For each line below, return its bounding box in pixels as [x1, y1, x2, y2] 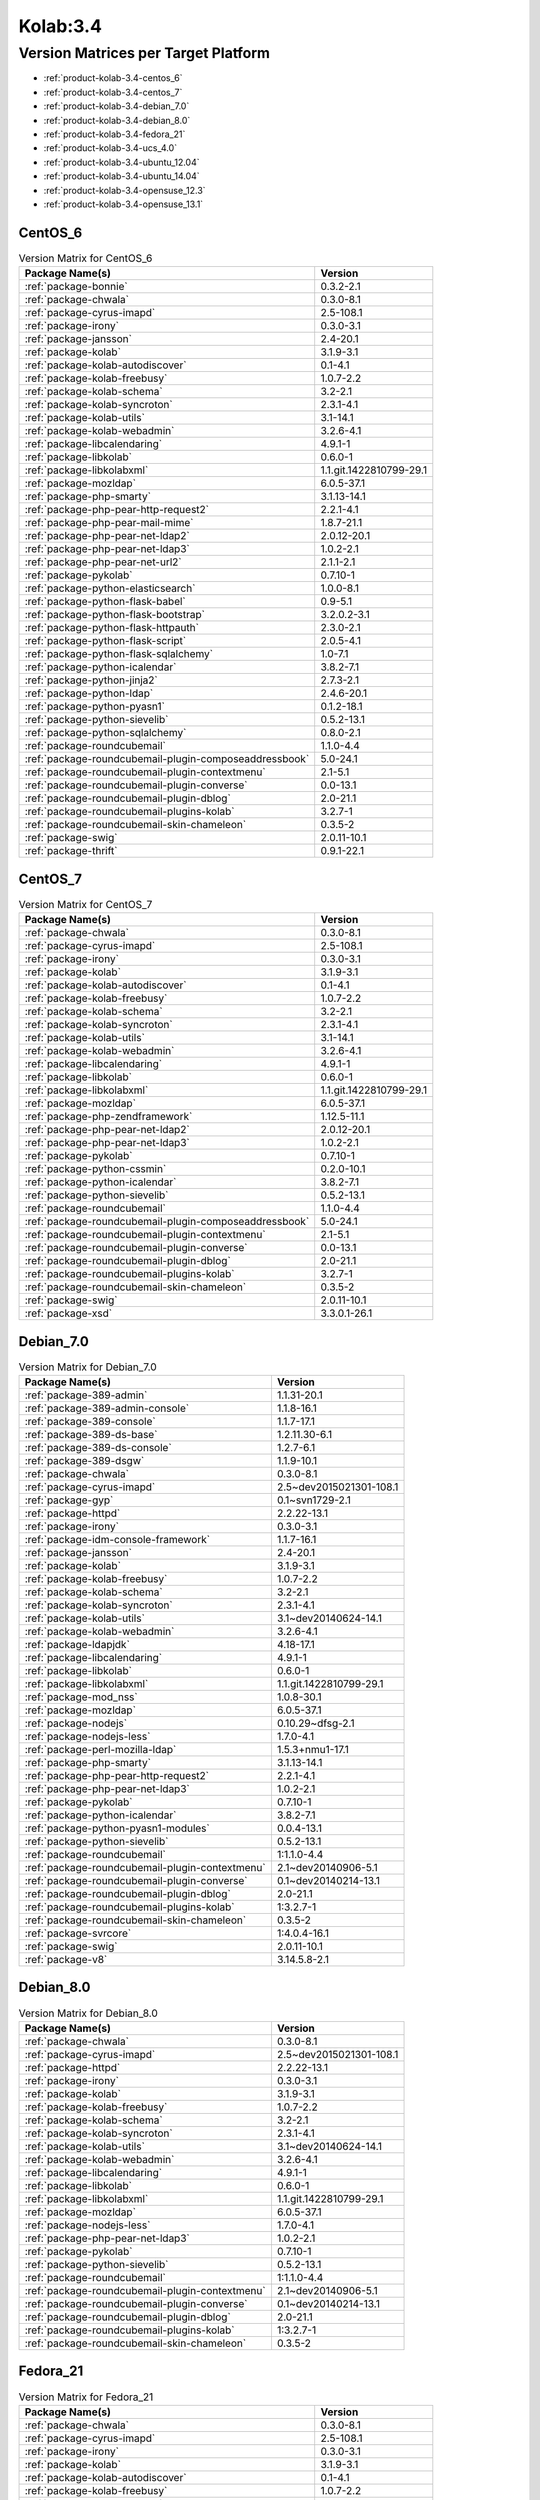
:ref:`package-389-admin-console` [24, 1401, 190, 1415]
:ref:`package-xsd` [24, 1306, 113, 1320]
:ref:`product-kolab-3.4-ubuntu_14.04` [43, 170, 200, 182]
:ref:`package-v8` [24, 1952, 108, 1966]
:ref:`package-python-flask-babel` [24, 595, 187, 609]
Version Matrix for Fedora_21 [18, 2390, 154, 2404]
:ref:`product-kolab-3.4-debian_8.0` [43, 114, 191, 126]
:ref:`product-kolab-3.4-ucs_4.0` [43, 142, 178, 154]
